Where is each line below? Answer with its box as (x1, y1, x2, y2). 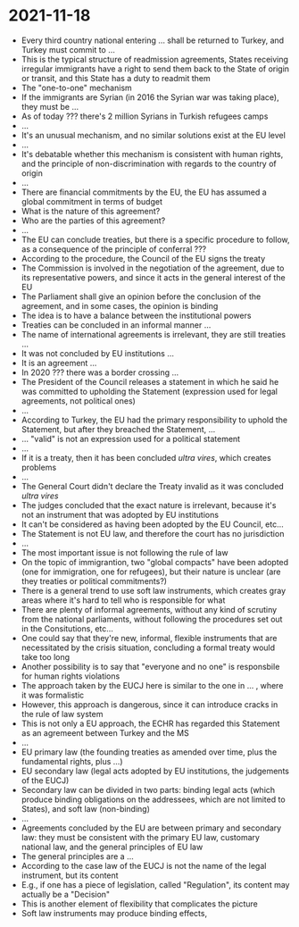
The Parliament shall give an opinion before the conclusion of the (21, 291, 262, 302)
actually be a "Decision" (21, 889, 111, 899)
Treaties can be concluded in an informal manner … (21, 319, 212, 330)
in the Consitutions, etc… (21, 622, 113, 634)
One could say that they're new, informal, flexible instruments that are (21, 632, 278, 643)
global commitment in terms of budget (21, 196, 162, 206)
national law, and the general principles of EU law (21, 841, 203, 852)
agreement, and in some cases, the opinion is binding (21, 300, 219, 311)
